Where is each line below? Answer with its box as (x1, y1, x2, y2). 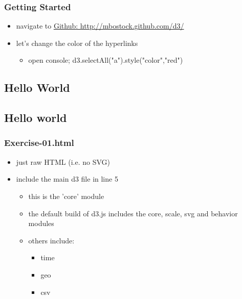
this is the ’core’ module (28, 190, 104, 201)
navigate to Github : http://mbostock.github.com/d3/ (16, 20, 184, 31)
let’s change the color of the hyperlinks (16, 37, 138, 48)
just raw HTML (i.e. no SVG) (16, 156, 110, 167)
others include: (28, 235, 75, 245)
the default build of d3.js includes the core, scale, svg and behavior (28, 208, 238, 218)
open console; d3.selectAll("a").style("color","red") (28, 55, 183, 65)
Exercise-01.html (4, 136, 74, 149)
